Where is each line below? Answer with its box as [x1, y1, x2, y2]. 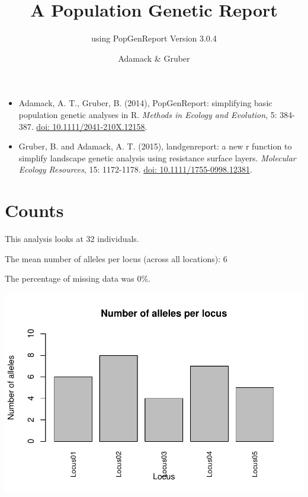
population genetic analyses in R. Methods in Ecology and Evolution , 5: [18, 108, 277, 120]
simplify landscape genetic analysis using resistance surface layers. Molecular [18, 151, 296, 164]
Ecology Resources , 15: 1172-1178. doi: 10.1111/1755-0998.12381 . [18, 163, 252, 176]
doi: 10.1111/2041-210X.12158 [36, 120, 145, 132]
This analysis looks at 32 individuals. [5, 232, 139, 244]
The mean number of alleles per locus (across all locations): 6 [5, 252, 227, 265]
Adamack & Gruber [118, 52, 190, 64]
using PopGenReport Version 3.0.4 [91, 32, 217, 44]
